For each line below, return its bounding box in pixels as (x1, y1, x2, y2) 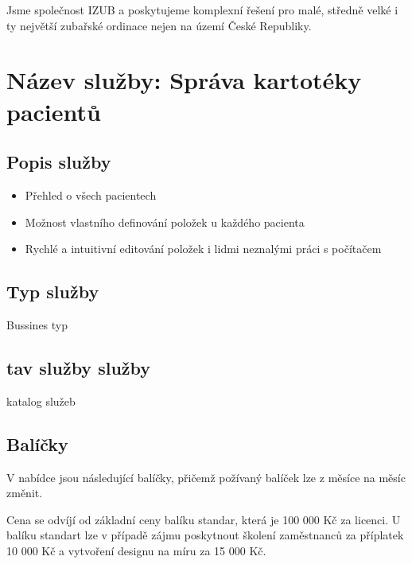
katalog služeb (6, 392, 76, 409)
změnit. (6, 484, 43, 501)
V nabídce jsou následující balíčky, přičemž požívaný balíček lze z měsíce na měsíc (6, 469, 406, 485)
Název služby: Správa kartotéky (6, 64, 362, 96)
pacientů (6, 95, 101, 127)
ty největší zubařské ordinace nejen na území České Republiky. (6, 17, 312, 33)
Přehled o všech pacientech (25, 186, 157, 203)
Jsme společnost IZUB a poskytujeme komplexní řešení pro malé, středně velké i (6, 2, 398, 18)
